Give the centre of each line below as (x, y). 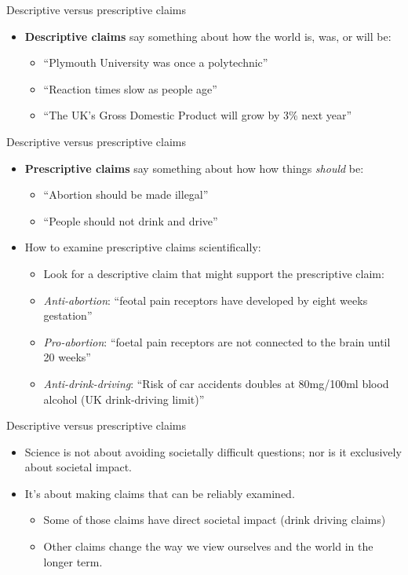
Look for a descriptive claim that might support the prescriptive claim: (214, 273)
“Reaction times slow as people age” (130, 88)
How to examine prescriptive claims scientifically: (143, 247)
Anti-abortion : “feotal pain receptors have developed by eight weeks (206, 300)
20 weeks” (67, 357)
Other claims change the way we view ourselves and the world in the (208, 546)
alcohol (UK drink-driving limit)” (124, 399)
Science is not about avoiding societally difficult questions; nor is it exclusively (213, 451)
